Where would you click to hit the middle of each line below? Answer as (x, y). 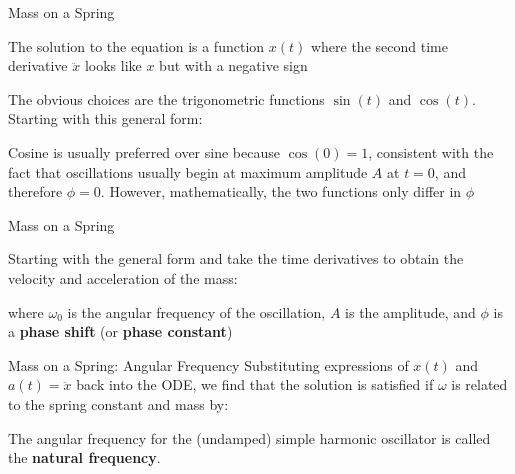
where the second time (379, 45)
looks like (113, 65)
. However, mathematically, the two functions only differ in (281, 191)
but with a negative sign (233, 65)
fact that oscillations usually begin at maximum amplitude (188, 171)
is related (479, 384)
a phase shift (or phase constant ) (120, 331)
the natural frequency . (84, 457)
